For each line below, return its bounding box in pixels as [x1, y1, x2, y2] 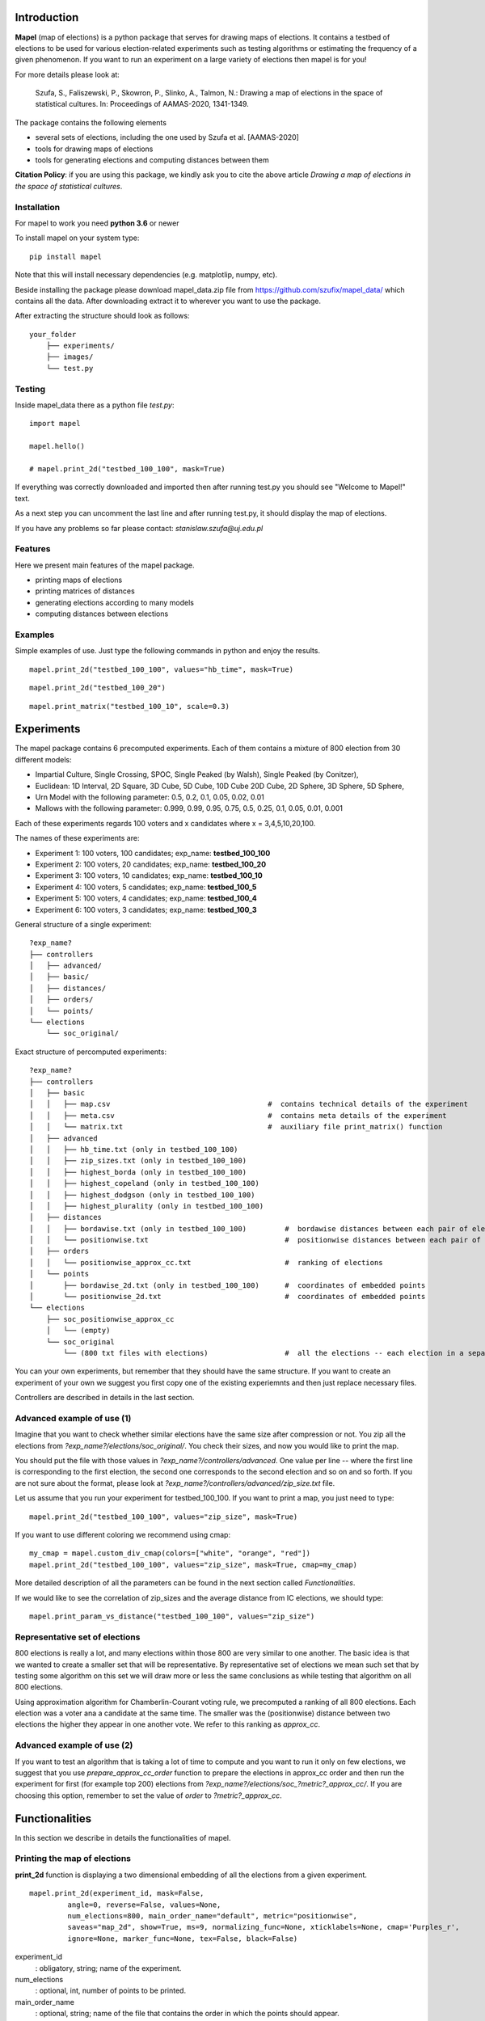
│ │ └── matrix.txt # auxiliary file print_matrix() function [29, 1122, 443, 1132]
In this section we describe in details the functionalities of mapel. [15, 1833, 231, 1842]
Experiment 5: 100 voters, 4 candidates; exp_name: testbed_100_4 [35, 893, 258, 903]
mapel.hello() [29, 441, 85, 451]
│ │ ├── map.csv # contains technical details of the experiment [29, 1099, 469, 1109]
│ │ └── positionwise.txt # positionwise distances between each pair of [29, 1235, 481, 1245]
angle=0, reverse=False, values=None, [67, 1900, 221, 1909]
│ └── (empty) [45, 1326, 111, 1335]
